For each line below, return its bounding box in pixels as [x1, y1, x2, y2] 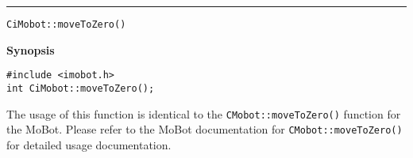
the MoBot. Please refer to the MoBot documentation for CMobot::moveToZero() [6, 121, 403, 137]
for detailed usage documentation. [6, 136, 172, 152]
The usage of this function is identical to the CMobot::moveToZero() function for [6, 105, 401, 122]
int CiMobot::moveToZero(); [6, 82, 155, 94]
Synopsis [6, 41, 55, 58]
